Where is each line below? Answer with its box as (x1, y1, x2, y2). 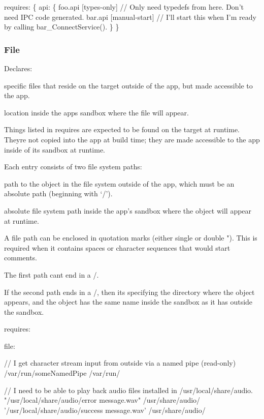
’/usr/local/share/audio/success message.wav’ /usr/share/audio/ (4, 404, 206, 415)
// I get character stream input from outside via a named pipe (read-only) (4, 357, 236, 368)
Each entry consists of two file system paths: (4, 161, 142, 172)
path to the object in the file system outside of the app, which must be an (4, 178, 235, 189)
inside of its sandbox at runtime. (4, 144, 106, 155)
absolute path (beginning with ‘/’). (4, 188, 113, 199)
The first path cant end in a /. (4, 269, 99, 280)
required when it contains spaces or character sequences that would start (4, 242, 230, 253)
